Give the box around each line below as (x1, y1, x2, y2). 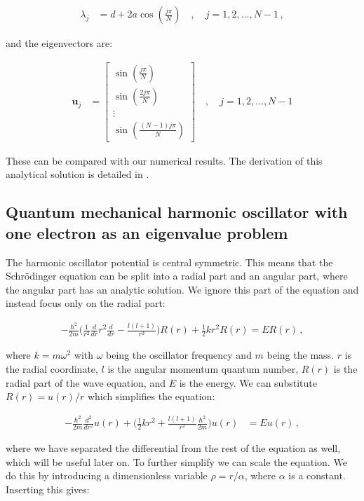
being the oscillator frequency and (106, 348, 252, 362)
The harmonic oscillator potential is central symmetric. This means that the (6, 254, 333, 269)
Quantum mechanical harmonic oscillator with (6, 201, 348, 223)
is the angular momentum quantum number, (107, 362, 299, 376)
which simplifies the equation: (87, 389, 215, 404)
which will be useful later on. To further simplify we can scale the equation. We (6, 454, 347, 469)
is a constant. (288, 468, 346, 483)
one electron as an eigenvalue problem (6, 221, 288, 243)
